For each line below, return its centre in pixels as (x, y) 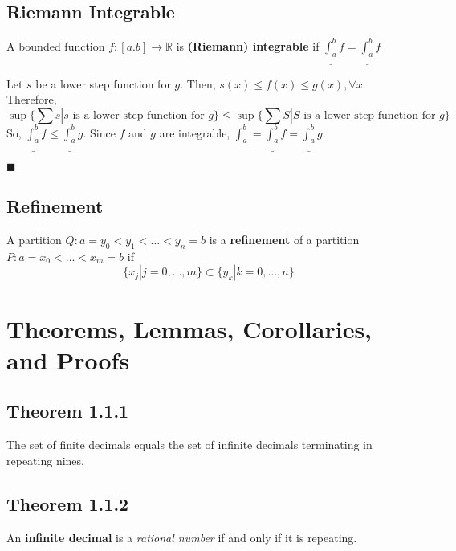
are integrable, (195, 132)
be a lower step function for (103, 83)
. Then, (198, 83)
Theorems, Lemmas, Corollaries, (189, 328)
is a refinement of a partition (284, 239)
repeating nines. (45, 460)
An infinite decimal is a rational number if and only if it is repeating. (182, 537)
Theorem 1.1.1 (68, 411)
